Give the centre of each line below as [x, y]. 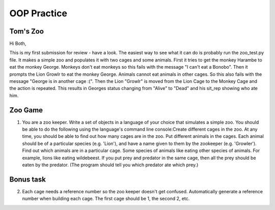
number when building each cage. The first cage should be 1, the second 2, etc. [106, 199]
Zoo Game [26, 110]
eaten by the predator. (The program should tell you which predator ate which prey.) [110, 165]
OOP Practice [38, 13]
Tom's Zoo [27, 31]
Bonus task [28, 179]
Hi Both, [18, 44]
